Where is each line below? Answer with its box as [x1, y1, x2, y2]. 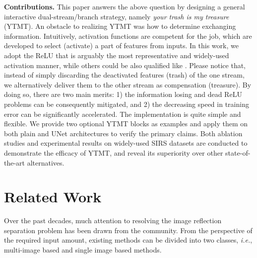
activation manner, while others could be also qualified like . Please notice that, [4, 60, 246, 70]
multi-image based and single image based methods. [4, 245, 162, 255]
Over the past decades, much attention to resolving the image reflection [4, 215, 222, 226]
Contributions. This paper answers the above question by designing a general [4, 1, 245, 11]
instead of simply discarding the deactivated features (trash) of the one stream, [4, 70, 245, 80]
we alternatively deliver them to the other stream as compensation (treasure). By [4, 79, 252, 89]
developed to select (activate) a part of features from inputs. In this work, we [4, 40, 239, 51]
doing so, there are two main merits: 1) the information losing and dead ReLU [4, 89, 242, 99]
